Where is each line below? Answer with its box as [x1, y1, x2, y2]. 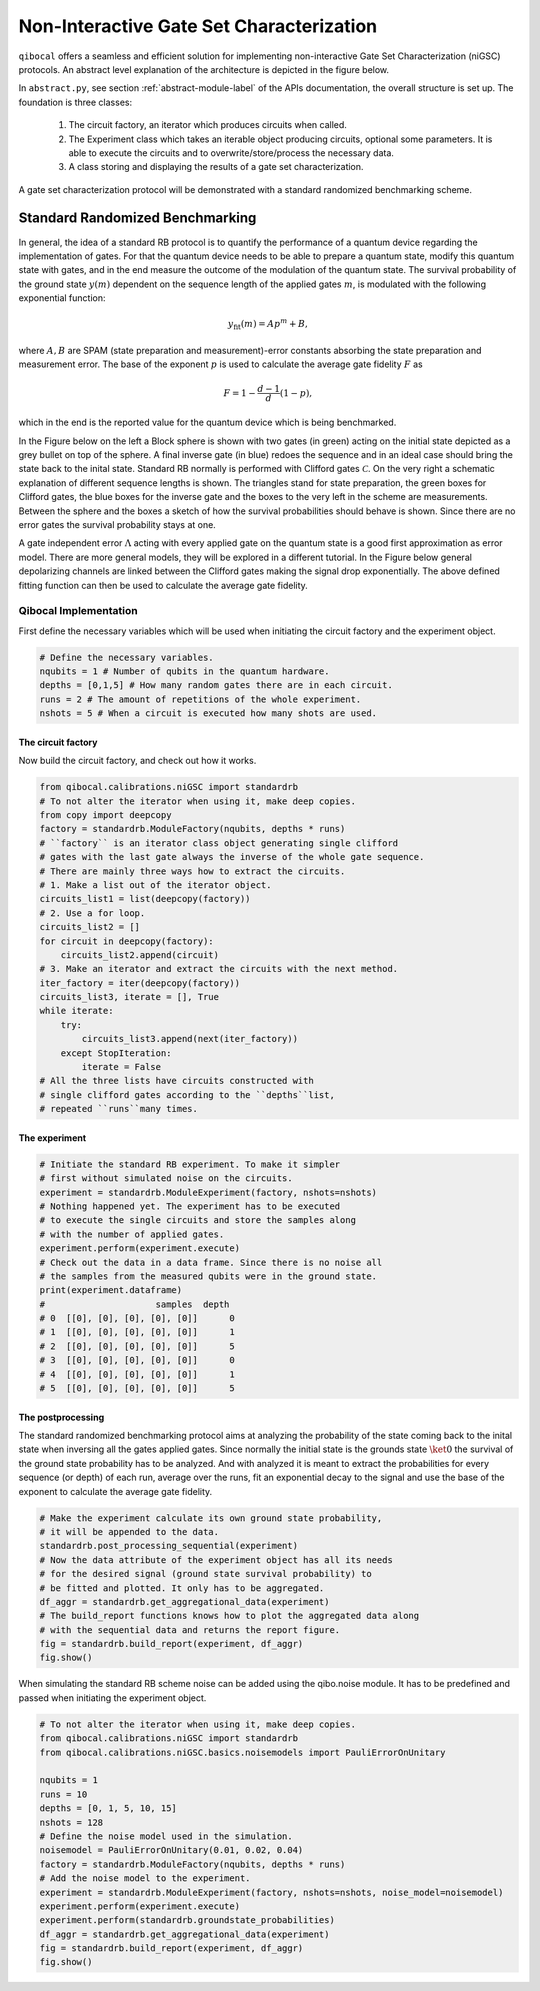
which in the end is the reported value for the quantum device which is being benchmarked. [18, 416, 397, 429]
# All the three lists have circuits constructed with [39, 1075, 314, 1087]
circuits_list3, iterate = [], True [39, 991, 220, 1003]
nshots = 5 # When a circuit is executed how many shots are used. [39, 708, 378, 719]
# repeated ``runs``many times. [39, 1103, 199, 1115]
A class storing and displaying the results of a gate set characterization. [68, 161, 364, 173]
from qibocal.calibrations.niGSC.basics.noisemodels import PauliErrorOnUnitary [39, 1746, 446, 1758]
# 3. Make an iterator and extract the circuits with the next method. [39, 963, 399, 975]
